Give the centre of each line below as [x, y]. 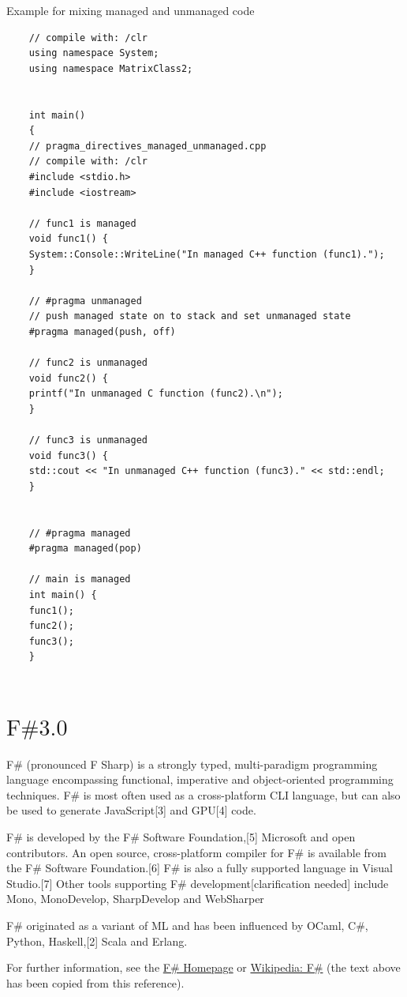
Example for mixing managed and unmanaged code [131, 10]
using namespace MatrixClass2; [111, 68]
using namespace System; [94, 53]
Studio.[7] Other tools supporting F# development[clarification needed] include [198, 883]
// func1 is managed [82, 223]
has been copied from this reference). [95, 982]
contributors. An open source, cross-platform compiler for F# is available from [196, 852]
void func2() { [68, 378]
